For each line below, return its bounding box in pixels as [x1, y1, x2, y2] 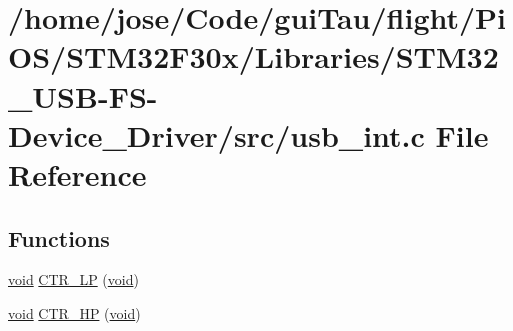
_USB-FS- [8, 75, 158, 116]
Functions [8, 222, 110, 253]
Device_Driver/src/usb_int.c [8, 114, 425, 155]
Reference [8, 153, 147, 194]
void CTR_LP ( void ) [8, 269, 139, 290]
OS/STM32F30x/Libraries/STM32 [8, 36, 499, 77]
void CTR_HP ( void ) [8, 302, 141, 323]
